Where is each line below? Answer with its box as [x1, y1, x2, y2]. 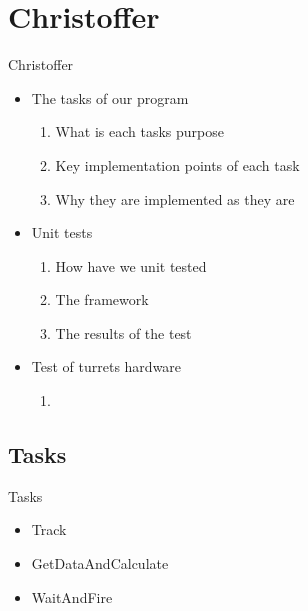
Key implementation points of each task [55, 154, 300, 175]
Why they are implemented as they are [55, 188, 295, 209]
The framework [55, 289, 149, 310]
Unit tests [31, 222, 93, 243]
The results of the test [55, 322, 192, 343]
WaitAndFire [31, 586, 113, 607]
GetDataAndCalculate [31, 553, 169, 574]
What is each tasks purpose [55, 121, 224, 142]
